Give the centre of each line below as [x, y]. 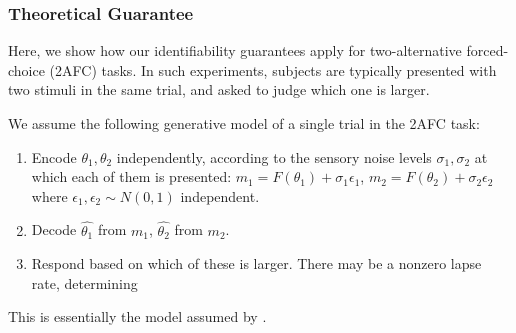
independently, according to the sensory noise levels [274, 156]
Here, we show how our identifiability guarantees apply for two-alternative [235, 50]
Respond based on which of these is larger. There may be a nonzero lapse [256, 263]
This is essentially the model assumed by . [137, 316]
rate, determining [84, 282]
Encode [54, 156]
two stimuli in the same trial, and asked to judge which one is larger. [219, 89]
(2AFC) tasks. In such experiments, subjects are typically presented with [273, 69]
